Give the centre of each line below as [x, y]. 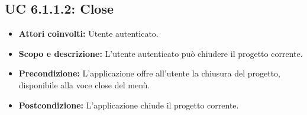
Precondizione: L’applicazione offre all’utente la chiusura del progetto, [149, 73]
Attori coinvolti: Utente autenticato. [88, 33]
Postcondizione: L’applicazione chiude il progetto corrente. [129, 105]
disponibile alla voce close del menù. [84, 84]
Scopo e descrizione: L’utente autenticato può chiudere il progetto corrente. [161, 53]
